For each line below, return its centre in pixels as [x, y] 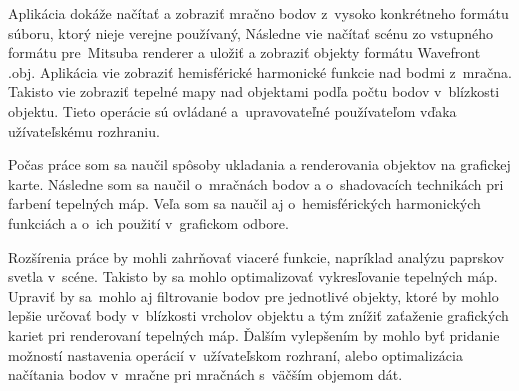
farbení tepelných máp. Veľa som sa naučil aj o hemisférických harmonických [244, 203]
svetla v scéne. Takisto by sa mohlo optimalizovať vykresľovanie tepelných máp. [253, 276]
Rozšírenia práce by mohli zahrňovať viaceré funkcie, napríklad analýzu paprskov [256, 256]
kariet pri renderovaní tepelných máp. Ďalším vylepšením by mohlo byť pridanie [254, 334]
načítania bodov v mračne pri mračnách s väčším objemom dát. [205, 374]
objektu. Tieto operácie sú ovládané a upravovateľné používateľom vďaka [232, 110]
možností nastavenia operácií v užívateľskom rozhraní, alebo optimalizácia [235, 354]
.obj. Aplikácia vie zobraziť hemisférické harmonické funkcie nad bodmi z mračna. [260, 71]
